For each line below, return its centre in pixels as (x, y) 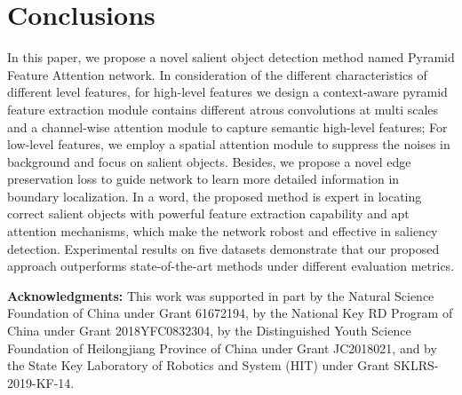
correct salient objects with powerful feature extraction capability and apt (208, 213)
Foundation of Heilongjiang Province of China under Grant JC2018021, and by (222, 348)
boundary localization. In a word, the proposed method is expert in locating (215, 196)
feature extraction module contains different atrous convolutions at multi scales (223, 109)
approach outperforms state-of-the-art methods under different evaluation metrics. (231, 266)
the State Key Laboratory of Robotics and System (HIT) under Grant (199, 365)
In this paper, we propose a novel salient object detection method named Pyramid (231, 57)
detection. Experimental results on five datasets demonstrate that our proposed (223, 248)
